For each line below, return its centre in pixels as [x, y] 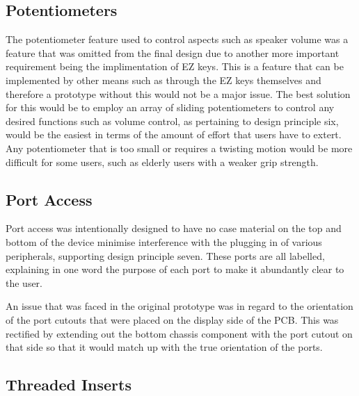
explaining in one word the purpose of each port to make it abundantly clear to [175, 269]
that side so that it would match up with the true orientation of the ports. [164, 347]
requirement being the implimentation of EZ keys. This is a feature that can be [175, 66]
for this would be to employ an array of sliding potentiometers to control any [170, 107]
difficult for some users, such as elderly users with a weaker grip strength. [162, 162]
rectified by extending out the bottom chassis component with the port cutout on [179, 333]
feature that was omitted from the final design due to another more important [173, 52]
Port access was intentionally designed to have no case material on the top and [174, 228]
